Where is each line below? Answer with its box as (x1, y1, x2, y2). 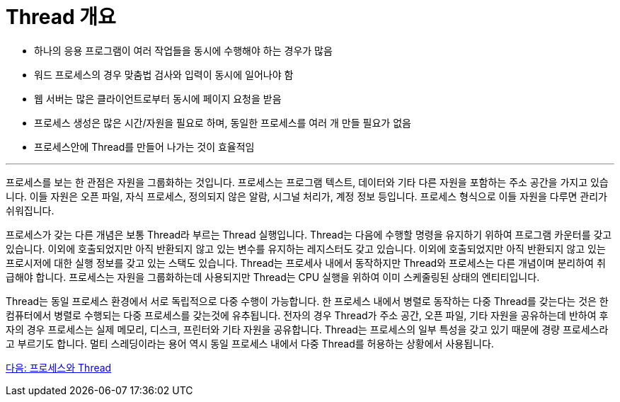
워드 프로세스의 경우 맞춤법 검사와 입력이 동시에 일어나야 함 (34, 68, 294, 81)
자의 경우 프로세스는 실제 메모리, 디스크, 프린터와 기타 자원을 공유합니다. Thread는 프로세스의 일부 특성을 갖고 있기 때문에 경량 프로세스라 (6, 323, 609, 335)
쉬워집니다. (6, 204, 54, 217)
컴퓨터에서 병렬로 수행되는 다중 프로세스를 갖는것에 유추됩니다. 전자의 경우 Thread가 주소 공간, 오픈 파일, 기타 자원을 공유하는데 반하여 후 (6, 309, 609, 321)
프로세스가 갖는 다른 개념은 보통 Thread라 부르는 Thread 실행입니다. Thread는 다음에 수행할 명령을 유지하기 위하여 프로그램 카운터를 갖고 (6, 228, 612, 241)
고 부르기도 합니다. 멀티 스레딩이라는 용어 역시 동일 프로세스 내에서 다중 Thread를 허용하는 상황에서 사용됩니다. (6, 337, 494, 350)
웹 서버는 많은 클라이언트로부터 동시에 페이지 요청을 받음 (34, 92, 282, 105)
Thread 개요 (6, 5, 116, 29)
